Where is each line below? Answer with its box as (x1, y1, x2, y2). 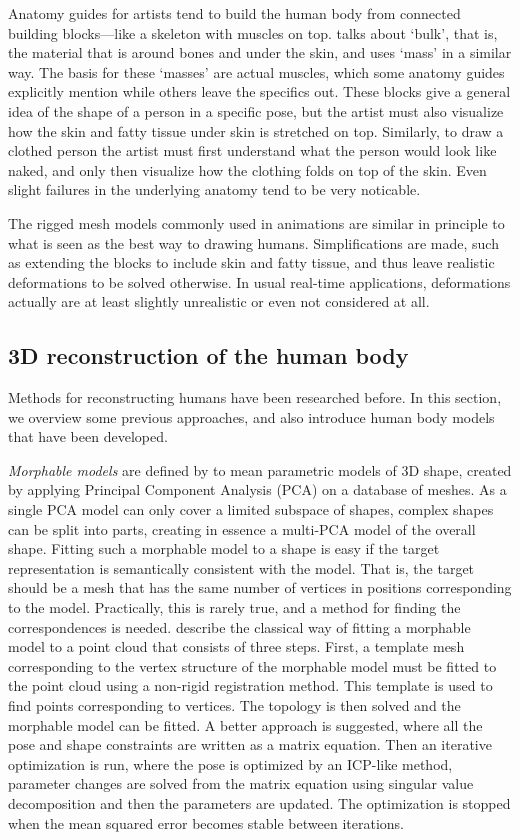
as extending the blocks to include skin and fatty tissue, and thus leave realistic (8, 252, 495, 273)
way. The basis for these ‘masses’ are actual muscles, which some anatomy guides (8, 61, 505, 82)
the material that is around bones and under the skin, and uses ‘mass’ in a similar (8, 42, 512, 63)
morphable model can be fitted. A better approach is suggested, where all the (8, 714, 483, 735)
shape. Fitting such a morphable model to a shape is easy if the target (8, 538, 440, 559)
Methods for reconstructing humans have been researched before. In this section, (8, 387, 502, 408)
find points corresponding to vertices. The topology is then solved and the (8, 695, 461, 716)
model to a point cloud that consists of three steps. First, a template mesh (8, 636, 465, 657)
